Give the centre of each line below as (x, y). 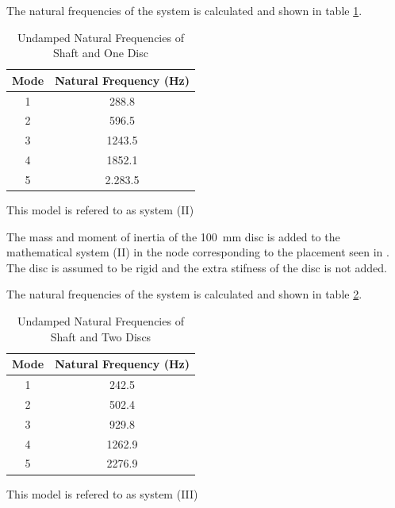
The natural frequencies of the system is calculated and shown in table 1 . (184, 10)
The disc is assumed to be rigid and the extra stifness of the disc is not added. (197, 267)
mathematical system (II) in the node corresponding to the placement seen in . (198, 252)
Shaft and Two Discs (101, 336)
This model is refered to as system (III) (102, 493)
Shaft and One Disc (100, 53)
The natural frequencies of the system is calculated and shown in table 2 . (184, 294)
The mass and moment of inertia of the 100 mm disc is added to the (173, 236)
